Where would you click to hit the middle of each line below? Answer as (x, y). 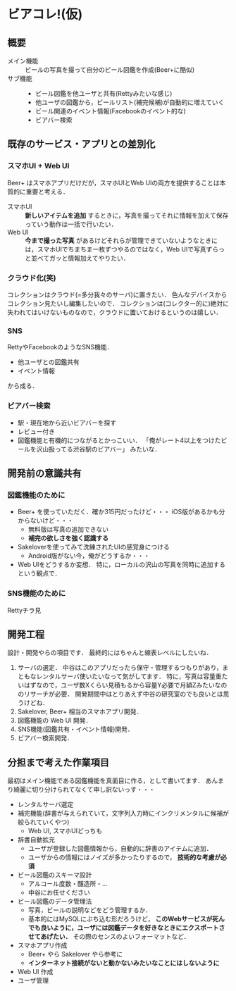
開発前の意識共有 (44, 473)
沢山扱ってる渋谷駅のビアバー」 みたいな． (99, 449)
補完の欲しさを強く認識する (68, 538)
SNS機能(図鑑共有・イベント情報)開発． (75, 729)
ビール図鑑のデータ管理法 (55, 902)
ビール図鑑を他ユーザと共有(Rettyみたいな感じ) (104, 93)
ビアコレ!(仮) (45, 14)
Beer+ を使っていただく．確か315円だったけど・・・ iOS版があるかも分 (121, 512)
